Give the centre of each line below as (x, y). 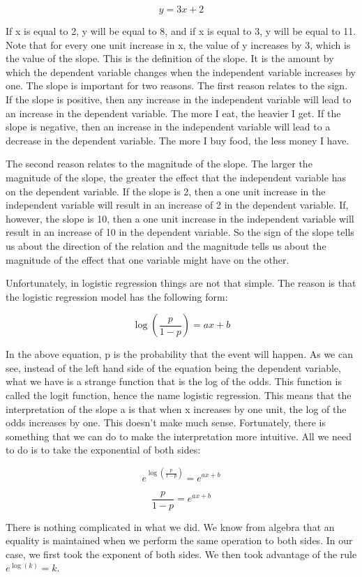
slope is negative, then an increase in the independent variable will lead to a (168, 127)
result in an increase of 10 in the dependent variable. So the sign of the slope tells (180, 232)
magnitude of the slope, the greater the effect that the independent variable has (176, 177)
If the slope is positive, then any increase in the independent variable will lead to (179, 99)
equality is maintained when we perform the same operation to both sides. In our (179, 540)
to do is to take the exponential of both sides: (103, 450)
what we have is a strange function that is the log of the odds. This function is (174, 381)
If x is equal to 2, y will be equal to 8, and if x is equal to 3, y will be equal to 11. (181, 31)
